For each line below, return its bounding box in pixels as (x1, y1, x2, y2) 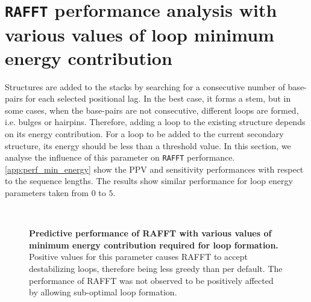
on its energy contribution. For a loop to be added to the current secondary (5, 128, 284, 140)
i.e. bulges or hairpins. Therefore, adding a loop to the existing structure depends (5, 116, 306, 128)
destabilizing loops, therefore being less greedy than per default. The (29, 262, 283, 274)
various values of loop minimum (5, 22, 274, 46)
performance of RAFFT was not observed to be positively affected (29, 274, 274, 286)
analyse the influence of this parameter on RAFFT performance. (5, 151, 235, 164)
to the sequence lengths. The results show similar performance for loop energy (5, 174, 293, 187)
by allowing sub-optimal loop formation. (29, 286, 177, 298)
